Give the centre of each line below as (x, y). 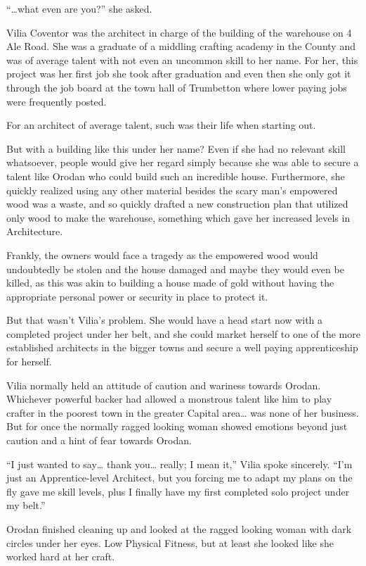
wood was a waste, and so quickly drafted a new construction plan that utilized (177, 204)
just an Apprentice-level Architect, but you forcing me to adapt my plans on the (179, 478)
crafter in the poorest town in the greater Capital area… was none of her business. (183, 412)
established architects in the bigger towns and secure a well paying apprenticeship (182, 347)
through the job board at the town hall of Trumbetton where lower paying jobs (177, 87)
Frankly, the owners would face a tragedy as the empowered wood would (162, 254)
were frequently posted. (57, 101)
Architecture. (35, 231)
